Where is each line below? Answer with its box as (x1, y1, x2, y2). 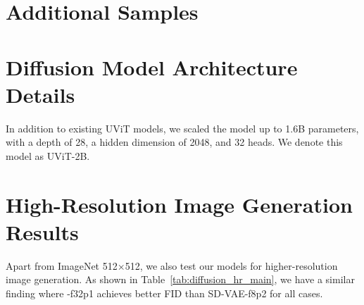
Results (6, 217, 79, 246)
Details (6, 80, 75, 108)
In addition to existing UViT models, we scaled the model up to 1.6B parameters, (6, 120, 359, 135)
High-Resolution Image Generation (6, 189, 353, 218)
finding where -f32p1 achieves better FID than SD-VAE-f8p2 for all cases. (6, 285, 323, 300)
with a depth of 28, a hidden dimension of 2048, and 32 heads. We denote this (6, 135, 343, 149)
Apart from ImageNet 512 (6, 258, 118, 273)
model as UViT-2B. (6, 148, 90, 163)
